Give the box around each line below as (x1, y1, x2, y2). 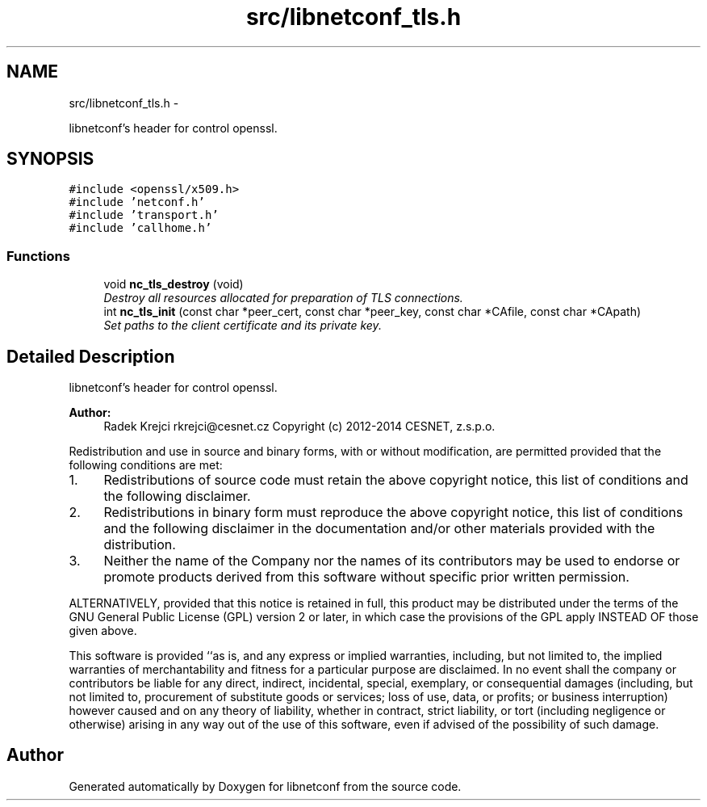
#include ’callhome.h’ (69, 221, 212, 235)
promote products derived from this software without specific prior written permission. (103, 569, 630, 586)
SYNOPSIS (6, 149, 94, 170)
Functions (6, 247, 70, 264)
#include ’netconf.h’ (69, 195, 205, 209)
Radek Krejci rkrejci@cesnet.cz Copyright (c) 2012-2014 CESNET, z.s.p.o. (103, 419, 496, 434)
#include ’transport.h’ (69, 208, 219, 222)
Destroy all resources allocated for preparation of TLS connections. (103, 291, 463, 305)
